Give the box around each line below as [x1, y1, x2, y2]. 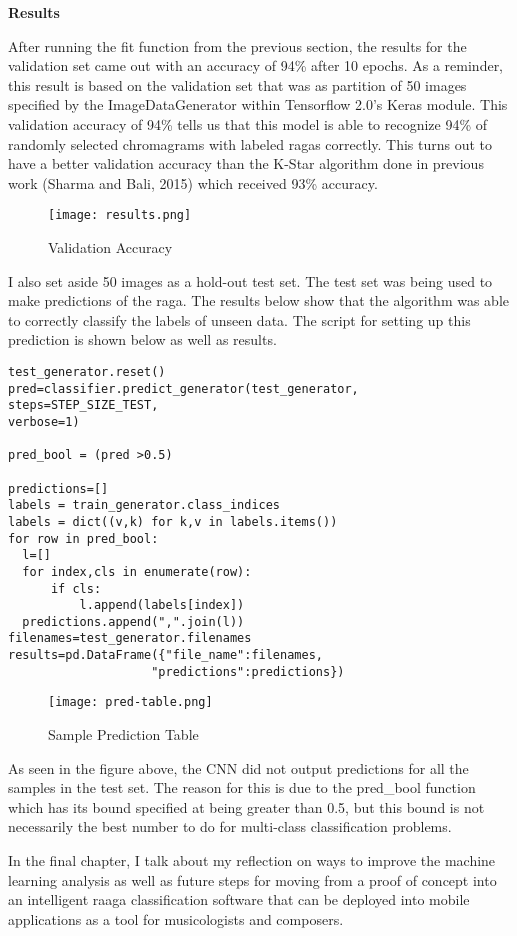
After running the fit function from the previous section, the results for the [8, 35, 467, 56]
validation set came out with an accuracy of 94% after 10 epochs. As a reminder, [8, 55, 504, 76]
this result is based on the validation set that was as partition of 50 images [8, 74, 467, 95]
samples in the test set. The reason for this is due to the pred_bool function [8, 777, 476, 798]
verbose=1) [8, 414, 80, 429]
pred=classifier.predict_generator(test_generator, [8, 381, 359, 396]
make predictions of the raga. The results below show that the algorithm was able [8, 290, 510, 311]
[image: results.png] [48, 208, 192, 223]
